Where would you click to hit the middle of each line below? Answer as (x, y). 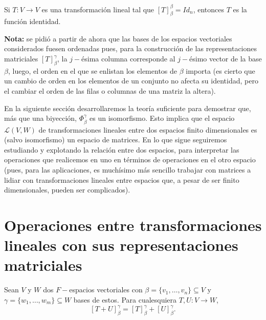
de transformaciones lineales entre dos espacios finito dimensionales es (148, 129)
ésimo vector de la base (226, 59)
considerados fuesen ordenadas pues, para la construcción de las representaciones (131, 48)
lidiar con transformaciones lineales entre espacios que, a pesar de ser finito (122, 179)
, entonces (209, 9)
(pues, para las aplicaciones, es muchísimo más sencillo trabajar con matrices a (128, 170)
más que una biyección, (41, 118)
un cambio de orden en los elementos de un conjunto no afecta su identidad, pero (131, 81)
